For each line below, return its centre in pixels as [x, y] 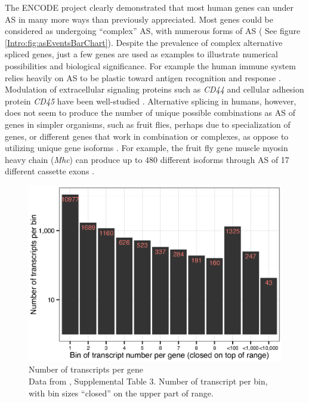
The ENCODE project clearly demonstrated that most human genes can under [149, 7]
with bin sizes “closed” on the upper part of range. [121, 393]
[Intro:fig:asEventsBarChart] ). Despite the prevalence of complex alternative [144, 42]
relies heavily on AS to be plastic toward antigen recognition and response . [143, 77]
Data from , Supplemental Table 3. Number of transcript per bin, [148, 381]
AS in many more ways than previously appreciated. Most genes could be [139, 19]
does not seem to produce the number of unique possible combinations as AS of [150, 113]
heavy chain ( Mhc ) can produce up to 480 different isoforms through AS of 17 [147, 159]
